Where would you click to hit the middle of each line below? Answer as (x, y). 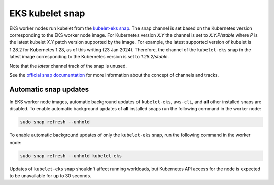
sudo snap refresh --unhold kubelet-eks (71, 156)
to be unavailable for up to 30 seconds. (50, 176)
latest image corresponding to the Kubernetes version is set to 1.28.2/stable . (89, 57)
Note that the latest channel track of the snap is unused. (68, 66)
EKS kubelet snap (47, 13)
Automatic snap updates (49, 89)
